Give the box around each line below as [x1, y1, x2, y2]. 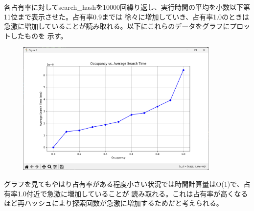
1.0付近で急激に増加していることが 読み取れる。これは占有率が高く [17, 188, 234, 198]
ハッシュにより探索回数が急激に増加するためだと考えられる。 [24, 198, 223, 208]
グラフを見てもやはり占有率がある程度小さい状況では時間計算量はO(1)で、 [4, 178, 244, 189]
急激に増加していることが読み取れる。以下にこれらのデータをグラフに [4, 21, 230, 31]
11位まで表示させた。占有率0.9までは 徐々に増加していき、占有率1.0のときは [4, 11, 250, 21]
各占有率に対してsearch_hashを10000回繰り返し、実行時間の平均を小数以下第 [4, 2, 250, 12]
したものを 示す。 [10, 30, 68, 40]
